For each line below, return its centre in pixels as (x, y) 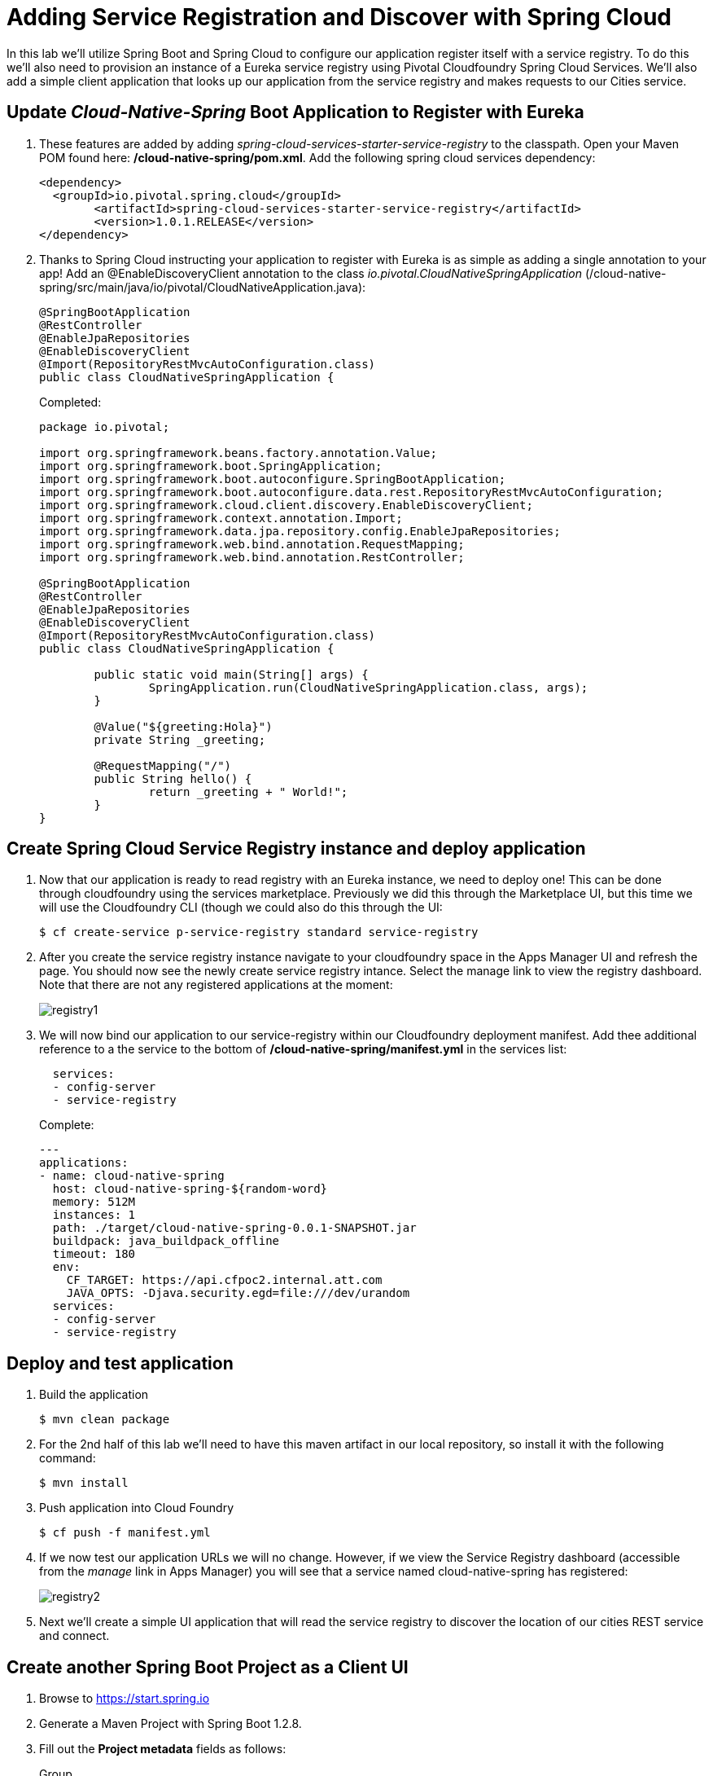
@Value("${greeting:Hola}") (183, 726)
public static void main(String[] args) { (231, 674)
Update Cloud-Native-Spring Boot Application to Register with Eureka (295, 112)
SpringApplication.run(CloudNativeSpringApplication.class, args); (368, 687)
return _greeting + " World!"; (248, 791)
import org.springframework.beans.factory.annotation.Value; (238, 453)
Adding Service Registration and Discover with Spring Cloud (339, 17)
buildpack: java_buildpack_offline (166, 1241)
